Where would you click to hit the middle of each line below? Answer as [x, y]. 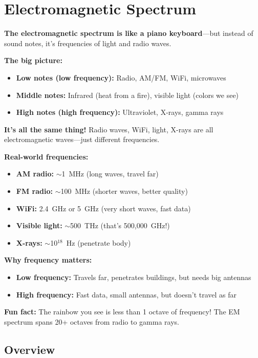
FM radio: [34, 191]
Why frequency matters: [48, 260]
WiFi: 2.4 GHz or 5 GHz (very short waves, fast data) [103, 208]
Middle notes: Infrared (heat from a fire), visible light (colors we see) [127, 95]
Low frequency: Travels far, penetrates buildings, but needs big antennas [134, 277]
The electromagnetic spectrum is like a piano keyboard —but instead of [129, 33]
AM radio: [35, 174]
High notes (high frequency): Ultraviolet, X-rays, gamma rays [120, 112]
